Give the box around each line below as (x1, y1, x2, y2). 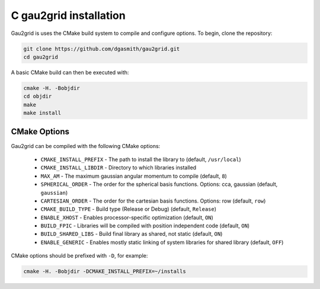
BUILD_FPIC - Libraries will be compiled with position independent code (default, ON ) (40, 222, 250, 229)
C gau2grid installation (11, 9, 126, 22)
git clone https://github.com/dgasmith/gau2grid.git (23, 45, 180, 52)
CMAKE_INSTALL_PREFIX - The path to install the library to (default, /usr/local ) (40, 156, 241, 163)
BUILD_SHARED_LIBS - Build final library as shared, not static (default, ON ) (40, 230, 223, 237)
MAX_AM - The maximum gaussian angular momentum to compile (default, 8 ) (40, 172, 228, 179)
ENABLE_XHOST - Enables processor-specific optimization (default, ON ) (40, 214, 213, 221)
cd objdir (23, 93, 52, 100)
